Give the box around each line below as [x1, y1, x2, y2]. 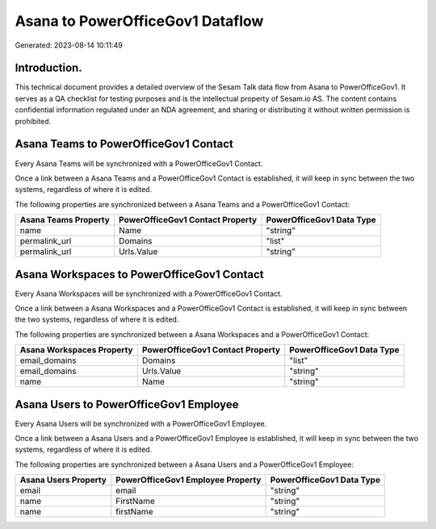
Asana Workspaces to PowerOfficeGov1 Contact [15, 267, 264, 281]
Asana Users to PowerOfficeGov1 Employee [15, 398, 239, 411]
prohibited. [15, 116, 52, 126]
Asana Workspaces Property [19, 344, 133, 356]
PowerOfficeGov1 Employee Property [115, 474, 262, 485]
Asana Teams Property [19, 215, 111, 226]
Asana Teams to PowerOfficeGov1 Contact [15, 137, 233, 151]
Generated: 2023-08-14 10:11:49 [15, 40, 123, 50]
